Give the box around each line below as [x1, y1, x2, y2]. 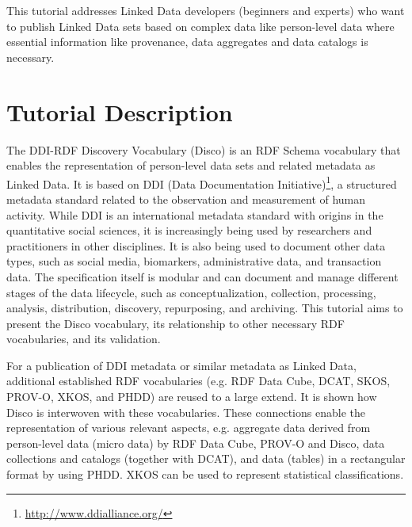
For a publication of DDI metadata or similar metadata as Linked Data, [6, 357, 357, 373]
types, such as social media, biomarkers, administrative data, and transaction [6, 253, 382, 269]
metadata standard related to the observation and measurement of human [6, 190, 366, 207]
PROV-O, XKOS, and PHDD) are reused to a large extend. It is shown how [6, 388, 377, 405]
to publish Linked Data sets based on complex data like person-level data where [6, 17, 395, 34]
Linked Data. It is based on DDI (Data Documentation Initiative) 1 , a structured [6, 173, 397, 192]
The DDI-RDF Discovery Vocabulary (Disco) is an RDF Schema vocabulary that [6, 141, 401, 158]
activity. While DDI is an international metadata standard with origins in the [6, 206, 383, 223]
